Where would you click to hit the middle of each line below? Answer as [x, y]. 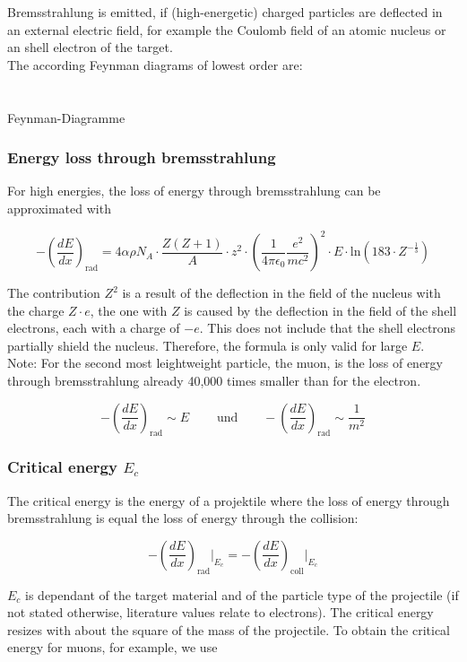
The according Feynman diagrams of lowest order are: [155, 64]
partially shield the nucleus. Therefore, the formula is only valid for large [208, 345]
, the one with [129, 310]
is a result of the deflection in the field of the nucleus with [281, 293]
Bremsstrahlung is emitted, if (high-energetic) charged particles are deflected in [225, 12]
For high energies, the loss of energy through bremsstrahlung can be [194, 191]
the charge [36, 310]
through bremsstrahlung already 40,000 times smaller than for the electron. [214, 381]
